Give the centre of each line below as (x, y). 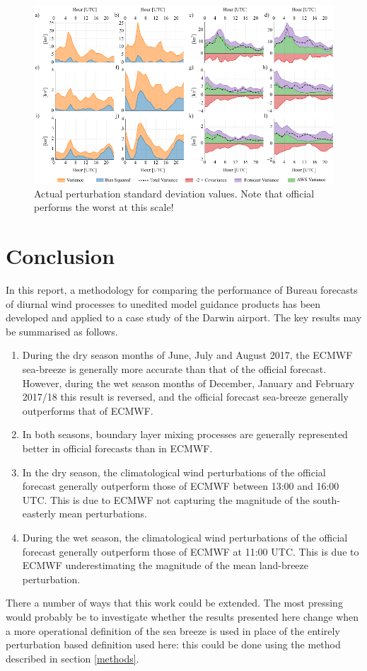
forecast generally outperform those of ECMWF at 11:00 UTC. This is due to (191, 551)
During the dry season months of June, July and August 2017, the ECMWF (187, 355)
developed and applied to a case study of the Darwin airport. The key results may (184, 317)
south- (326, 499)
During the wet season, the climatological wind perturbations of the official (185, 537)
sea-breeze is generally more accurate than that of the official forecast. (174, 369)
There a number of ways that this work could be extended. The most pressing (174, 603)
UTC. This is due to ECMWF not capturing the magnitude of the (166, 499)
